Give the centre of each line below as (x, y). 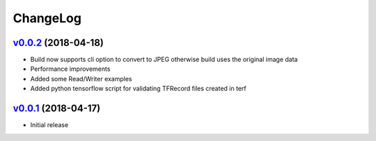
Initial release (49, 125)
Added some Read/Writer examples (81, 78)
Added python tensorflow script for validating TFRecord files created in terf (138, 89)
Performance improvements (70, 69)
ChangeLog (47, 18)
